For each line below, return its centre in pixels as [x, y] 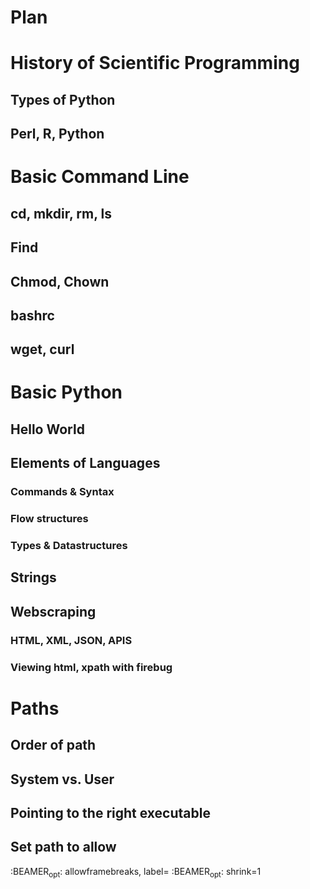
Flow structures [49, 519]
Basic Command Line [100, 177]
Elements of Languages [85, 463]
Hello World [47, 429]
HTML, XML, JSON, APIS [71, 640]
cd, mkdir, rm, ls [61, 213]
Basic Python [66, 392]
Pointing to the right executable [110, 813]
